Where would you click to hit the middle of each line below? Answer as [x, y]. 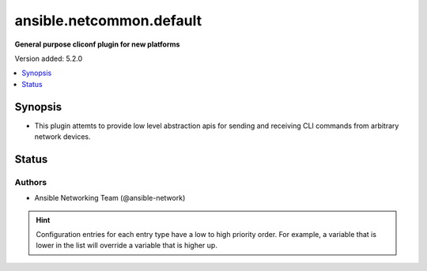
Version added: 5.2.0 [49, 58]
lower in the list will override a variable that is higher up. [127, 246]
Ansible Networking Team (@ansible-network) [110, 198]
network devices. [62, 137]
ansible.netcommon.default [108, 21]
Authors [31, 182]
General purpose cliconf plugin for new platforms [97, 44]
